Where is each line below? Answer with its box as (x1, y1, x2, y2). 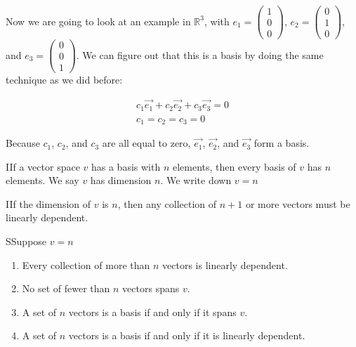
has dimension (90, 173, 152, 188)
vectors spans (122, 281, 180, 296)
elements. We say (6, 173, 79, 188)
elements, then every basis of (172, 159, 296, 173)
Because (6, 136, 40, 150)
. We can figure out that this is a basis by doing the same (76, 47, 324, 62)
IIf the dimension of (6, 196, 91, 211)
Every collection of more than (22, 257, 150, 272)
